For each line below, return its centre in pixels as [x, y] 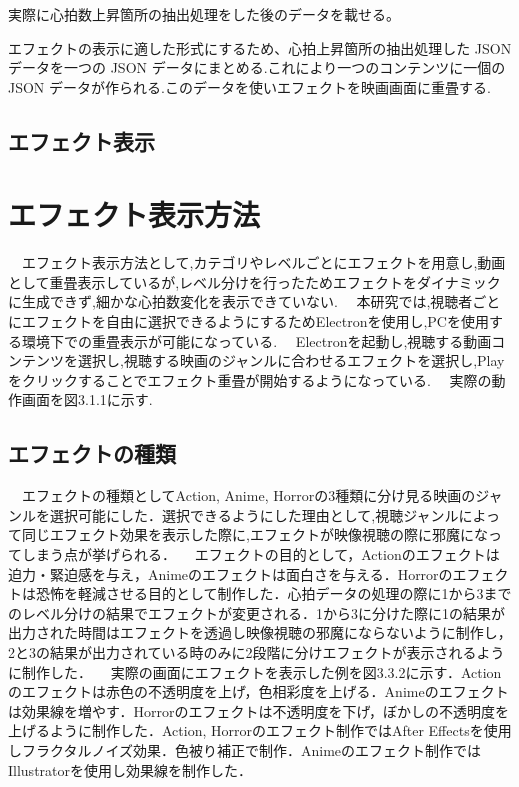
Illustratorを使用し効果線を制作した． [130, 769]
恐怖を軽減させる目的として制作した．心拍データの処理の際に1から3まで [273, 593]
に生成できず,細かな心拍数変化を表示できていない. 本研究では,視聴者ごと [254, 301]
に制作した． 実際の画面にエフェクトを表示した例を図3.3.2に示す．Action [255, 671]
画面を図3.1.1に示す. [87, 399]
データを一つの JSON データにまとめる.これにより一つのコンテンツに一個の [257, 67]
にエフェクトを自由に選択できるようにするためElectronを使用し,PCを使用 [248, 321]
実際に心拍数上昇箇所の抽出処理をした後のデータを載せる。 [204, 14]
